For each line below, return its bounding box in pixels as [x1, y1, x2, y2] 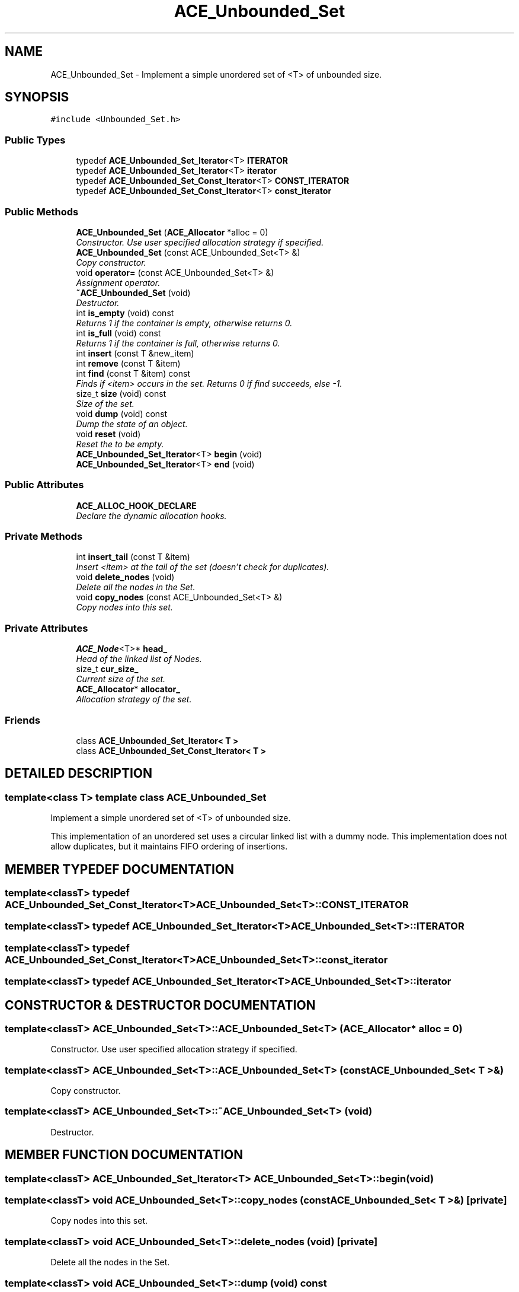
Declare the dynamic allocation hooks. [76, 510, 227, 521]
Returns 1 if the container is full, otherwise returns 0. [76, 338, 280, 348]
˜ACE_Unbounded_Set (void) [76, 287, 191, 298]
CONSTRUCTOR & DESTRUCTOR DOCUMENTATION [5, 997, 316, 1013]
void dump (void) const [76, 408, 168, 419]
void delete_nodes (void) [76, 572, 175, 583]
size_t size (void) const [76, 388, 166, 399]
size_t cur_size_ [76, 664, 139, 674]
